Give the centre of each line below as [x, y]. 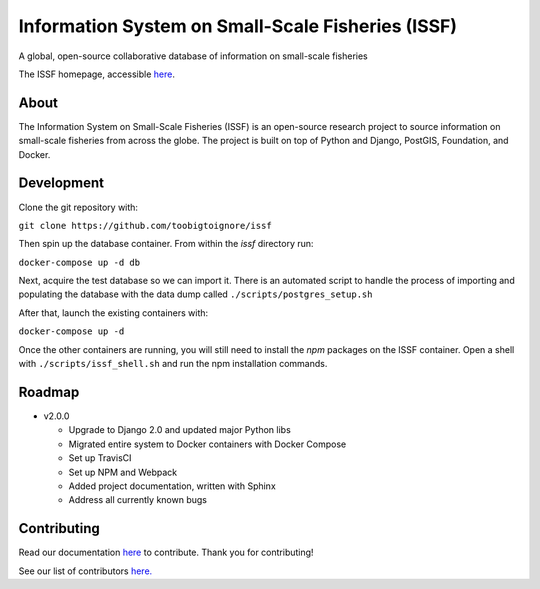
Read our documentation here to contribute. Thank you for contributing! [166, 552]
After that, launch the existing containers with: [113, 312]
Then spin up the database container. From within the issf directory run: [166, 244]
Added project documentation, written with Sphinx [172, 486]
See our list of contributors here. [85, 571]
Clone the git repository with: [78, 207]
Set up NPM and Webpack [123, 472]
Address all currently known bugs [137, 500]
